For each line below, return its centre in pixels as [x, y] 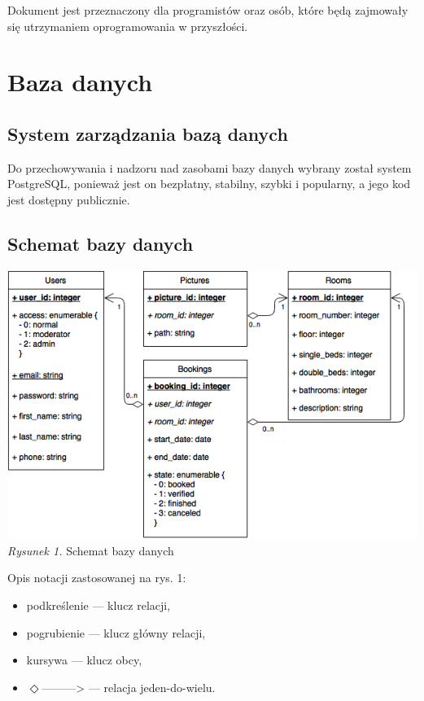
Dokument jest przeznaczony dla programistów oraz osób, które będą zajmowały [208, 10]
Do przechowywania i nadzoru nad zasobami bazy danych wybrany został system [210, 167]
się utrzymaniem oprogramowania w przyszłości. [128, 26]
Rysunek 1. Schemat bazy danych [91, 550]
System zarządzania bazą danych [148, 133]
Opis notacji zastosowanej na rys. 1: [97, 578]
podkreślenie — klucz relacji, [98, 605]
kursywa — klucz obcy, [84, 660]
